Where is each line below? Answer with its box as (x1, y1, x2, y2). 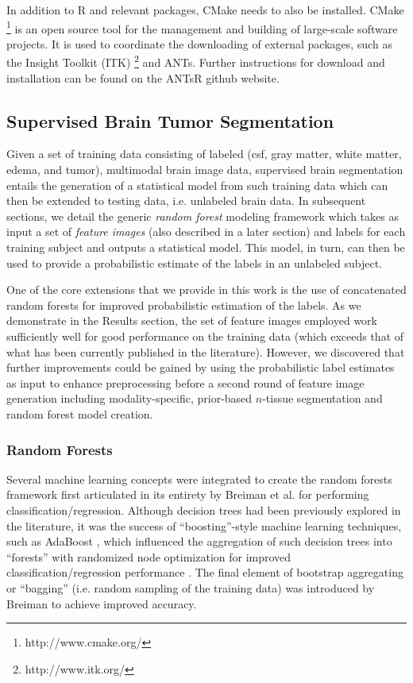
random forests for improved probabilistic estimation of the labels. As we (6, 296, 361, 313)
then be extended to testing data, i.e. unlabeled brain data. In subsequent (6, 192, 366, 209)
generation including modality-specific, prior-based (6, 390, 253, 407)
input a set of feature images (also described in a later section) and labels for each (6, 223, 406, 240)
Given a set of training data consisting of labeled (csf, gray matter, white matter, (6, 145, 402, 162)
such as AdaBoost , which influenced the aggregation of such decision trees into (6, 533, 392, 550)
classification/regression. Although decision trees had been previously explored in (6, 501, 401, 518)
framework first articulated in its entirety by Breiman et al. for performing (6, 486, 369, 503)
